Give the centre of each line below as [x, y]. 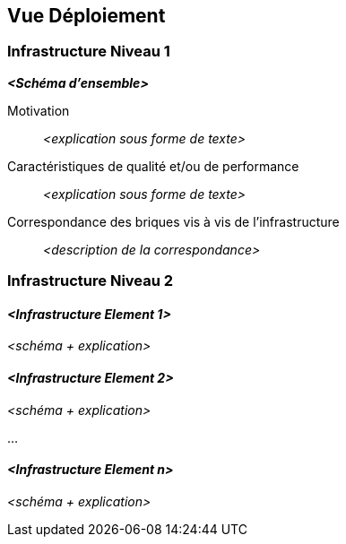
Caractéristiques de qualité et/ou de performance [153, 166]
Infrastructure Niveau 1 [89, 52]
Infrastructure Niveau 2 [91, 281]
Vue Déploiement [86, 16]
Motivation [39, 110]
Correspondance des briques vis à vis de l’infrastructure [173, 221]
